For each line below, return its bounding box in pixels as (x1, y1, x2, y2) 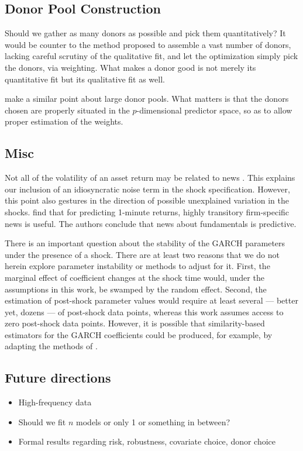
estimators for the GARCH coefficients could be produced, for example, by (5, 328, 273, 340)
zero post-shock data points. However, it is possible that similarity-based (5, 317, 265, 329)
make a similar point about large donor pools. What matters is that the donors (5, 92, 289, 105)
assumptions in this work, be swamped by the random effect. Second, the (5, 283, 267, 295)
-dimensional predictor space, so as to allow (136, 104, 292, 116)
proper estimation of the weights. (5, 115, 123, 128)
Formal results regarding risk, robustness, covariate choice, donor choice (18, 435, 276, 447)
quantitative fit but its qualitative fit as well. (5, 73, 165, 85)
